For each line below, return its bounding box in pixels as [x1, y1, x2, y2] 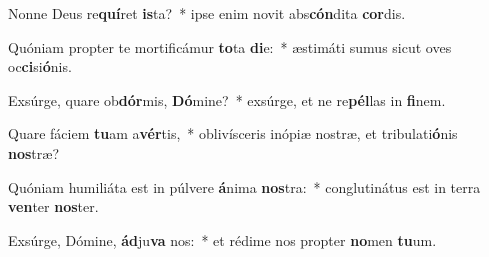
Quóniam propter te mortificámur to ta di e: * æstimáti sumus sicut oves [8, 36, 452, 57]
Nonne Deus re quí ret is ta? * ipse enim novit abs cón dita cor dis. [8, 3, 406, 23]
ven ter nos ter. [8, 196, 99, 217]
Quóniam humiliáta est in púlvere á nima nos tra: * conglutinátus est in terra [8, 176, 481, 197]
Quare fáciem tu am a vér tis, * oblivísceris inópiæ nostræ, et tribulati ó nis [8, 123, 458, 144]
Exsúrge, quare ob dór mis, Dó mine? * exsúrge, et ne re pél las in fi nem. [8, 89, 446, 110]
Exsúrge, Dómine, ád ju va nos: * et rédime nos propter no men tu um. [8, 229, 437, 250]
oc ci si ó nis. [8, 56, 72, 77]
